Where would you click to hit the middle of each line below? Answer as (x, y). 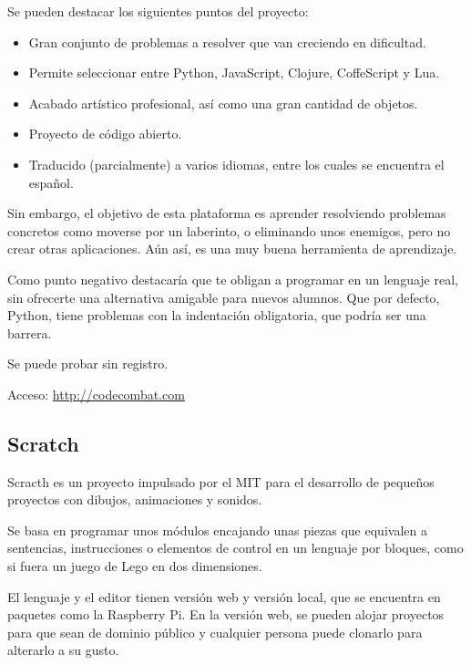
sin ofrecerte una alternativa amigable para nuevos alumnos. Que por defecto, (224, 297)
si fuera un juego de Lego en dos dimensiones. (135, 566)
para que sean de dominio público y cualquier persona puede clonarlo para (215, 632)
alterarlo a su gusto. (63, 650)
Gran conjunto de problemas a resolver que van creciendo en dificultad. (227, 42)
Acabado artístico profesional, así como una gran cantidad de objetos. (223, 103)
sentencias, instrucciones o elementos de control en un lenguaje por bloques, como (235, 548)
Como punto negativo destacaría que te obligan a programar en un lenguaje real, (233, 279)
